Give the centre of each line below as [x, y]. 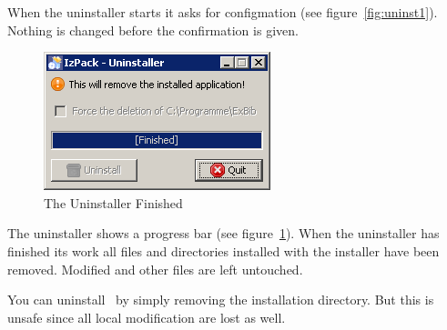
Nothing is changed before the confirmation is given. [153, 30]
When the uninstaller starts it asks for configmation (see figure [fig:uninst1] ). [223, 12]
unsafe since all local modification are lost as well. [147, 317]
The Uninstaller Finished [113, 202]
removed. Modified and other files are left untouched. [155, 269]
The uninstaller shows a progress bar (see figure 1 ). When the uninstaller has [223, 233]
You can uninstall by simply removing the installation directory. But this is [221, 300]
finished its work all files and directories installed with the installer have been [223, 250]
